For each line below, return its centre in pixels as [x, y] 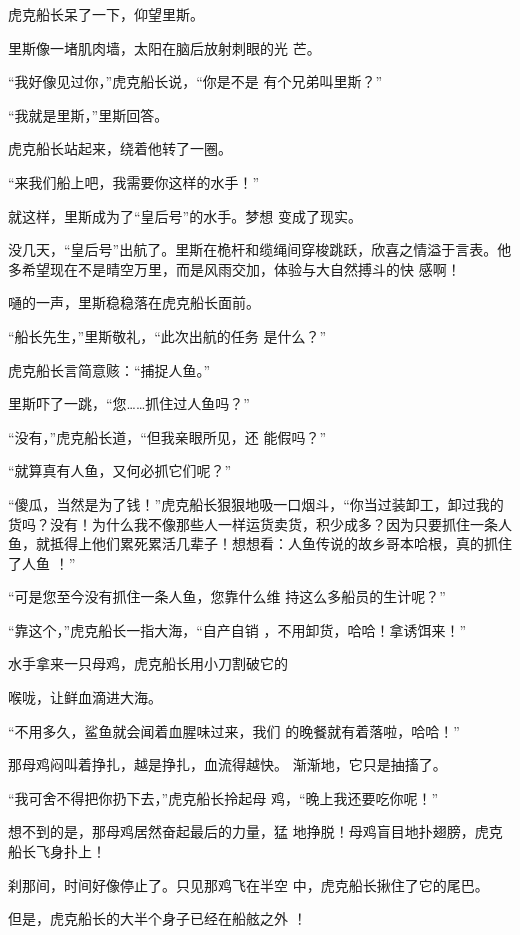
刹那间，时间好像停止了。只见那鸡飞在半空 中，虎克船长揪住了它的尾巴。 [248, 884]
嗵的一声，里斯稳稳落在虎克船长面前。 [134, 302]
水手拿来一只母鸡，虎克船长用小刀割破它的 [148, 663]
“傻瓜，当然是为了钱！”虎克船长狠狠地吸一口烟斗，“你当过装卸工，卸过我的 [256, 503]
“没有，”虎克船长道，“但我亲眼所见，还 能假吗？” [167, 436]
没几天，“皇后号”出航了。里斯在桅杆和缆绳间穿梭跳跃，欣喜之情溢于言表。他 [260, 249]
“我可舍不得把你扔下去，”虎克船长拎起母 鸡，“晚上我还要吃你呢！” [223, 797]
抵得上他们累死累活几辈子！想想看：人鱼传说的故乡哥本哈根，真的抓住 [280, 543]
